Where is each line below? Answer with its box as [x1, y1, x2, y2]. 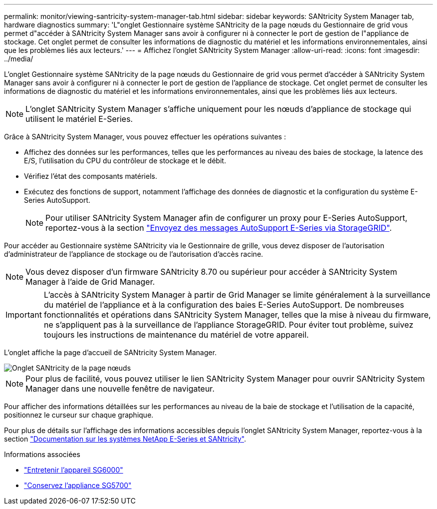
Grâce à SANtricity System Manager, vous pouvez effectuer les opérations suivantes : [4, 132, 286, 141]
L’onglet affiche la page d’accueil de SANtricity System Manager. [4, 348, 217, 357]
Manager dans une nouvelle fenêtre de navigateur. [25, 384, 215, 394]
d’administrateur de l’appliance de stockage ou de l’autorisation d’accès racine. [4, 250, 263, 258]
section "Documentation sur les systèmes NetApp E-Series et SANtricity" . [4, 435, 246, 443]
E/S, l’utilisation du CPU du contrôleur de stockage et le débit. [24, 156, 226, 165]
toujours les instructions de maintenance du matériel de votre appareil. [43, 330, 309, 340]
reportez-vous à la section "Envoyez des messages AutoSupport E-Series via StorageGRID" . [45, 223, 392, 233]
